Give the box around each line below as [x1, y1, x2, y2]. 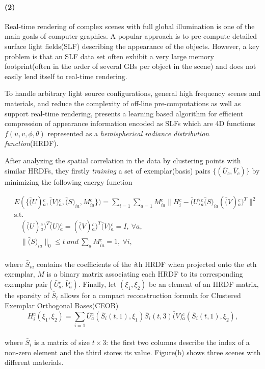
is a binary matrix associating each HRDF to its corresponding [46, 268, 243, 279]
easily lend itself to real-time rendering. [5, 70, 127, 81]
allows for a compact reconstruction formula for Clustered [60, 290, 241, 301]
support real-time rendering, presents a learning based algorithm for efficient [5, 108, 244, 118]
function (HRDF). [5, 138, 59, 149]
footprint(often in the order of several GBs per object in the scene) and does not [5, 61, 256, 71]
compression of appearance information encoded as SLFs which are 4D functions [5, 118, 255, 129]
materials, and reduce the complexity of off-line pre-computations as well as [5, 97, 241, 108]
